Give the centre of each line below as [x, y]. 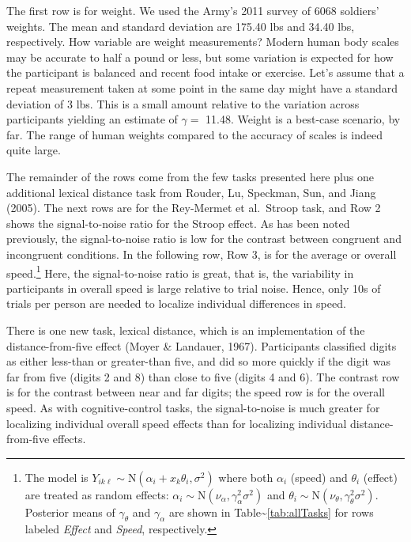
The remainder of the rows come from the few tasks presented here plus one [190, 176]
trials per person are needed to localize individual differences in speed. [176, 303]
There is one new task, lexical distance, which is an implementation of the [186, 330]
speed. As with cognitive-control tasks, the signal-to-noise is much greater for [193, 407]
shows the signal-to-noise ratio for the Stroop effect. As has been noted [178, 223]
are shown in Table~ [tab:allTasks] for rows [271, 512]
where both [246, 477]
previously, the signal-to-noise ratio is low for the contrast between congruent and [204, 239]
